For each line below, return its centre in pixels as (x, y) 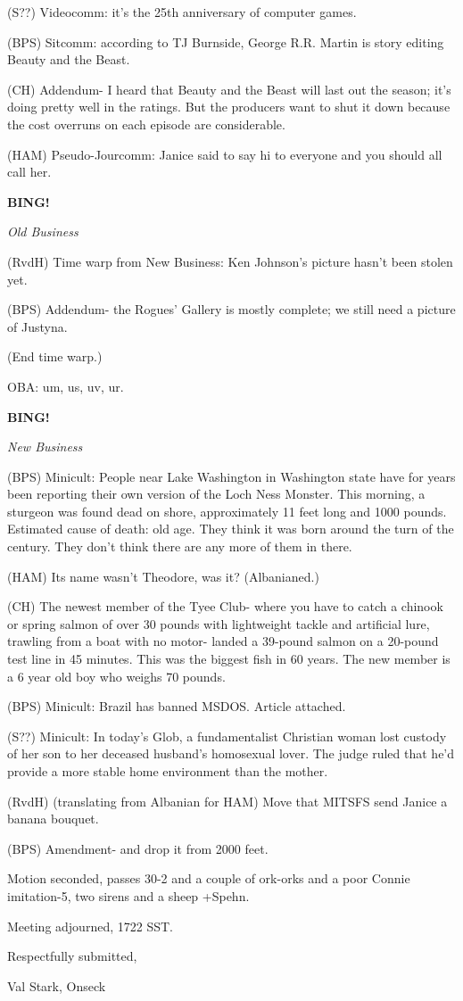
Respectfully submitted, (72, 956)
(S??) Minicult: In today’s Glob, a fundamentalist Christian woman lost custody (227, 736)
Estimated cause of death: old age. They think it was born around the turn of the (231, 529)
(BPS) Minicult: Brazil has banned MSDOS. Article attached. (177, 706)
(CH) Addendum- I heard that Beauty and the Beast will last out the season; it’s (229, 89)
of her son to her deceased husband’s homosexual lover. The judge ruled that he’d (231, 753)
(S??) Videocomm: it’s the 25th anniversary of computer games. (182, 12)
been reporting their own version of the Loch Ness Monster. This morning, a (216, 494)
